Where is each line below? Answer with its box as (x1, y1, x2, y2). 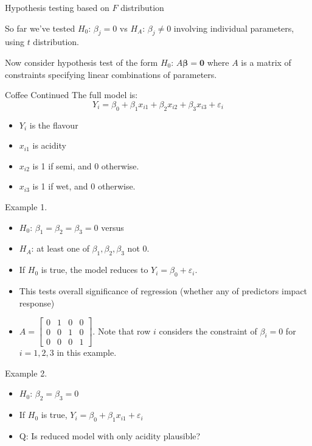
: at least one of (31, 242, 89, 255)
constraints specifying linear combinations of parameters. (5, 68, 217, 80)
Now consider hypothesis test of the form (5, 55, 158, 68)
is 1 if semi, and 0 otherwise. (32, 159, 139, 172)
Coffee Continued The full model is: (5, 88, 138, 101)
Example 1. (5, 200, 47, 213)
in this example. (57, 346, 117, 359)
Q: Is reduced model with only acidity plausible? (19, 429, 201, 442)
